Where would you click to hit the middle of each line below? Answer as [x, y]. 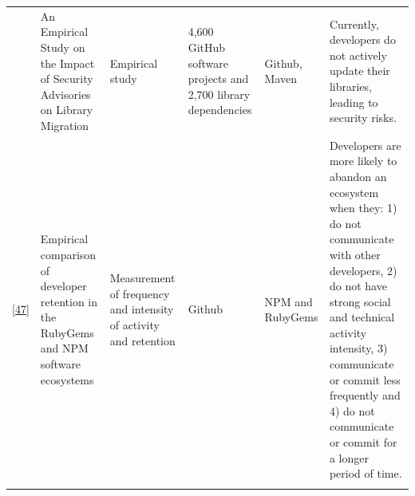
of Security [67, 79]
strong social [360, 301]
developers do [362, 39]
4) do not [352, 410]
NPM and [289, 301]
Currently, [354, 24]
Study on [63, 47]
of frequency [140, 293]
